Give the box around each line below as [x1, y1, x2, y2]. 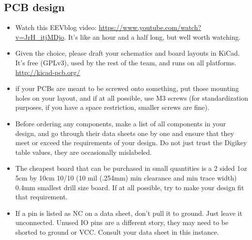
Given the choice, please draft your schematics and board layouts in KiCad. [15, 48, 240, 58]
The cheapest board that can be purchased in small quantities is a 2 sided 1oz [15, 163, 247, 173]
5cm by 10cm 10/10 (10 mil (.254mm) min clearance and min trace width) [15, 172, 237, 182]
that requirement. [15, 192, 68, 202]
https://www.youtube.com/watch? [98, 22, 202, 32]
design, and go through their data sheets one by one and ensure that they [15, 128, 234, 138]
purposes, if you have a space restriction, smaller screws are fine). [15, 102, 209, 112]
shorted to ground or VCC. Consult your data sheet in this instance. [15, 226, 219, 237]
